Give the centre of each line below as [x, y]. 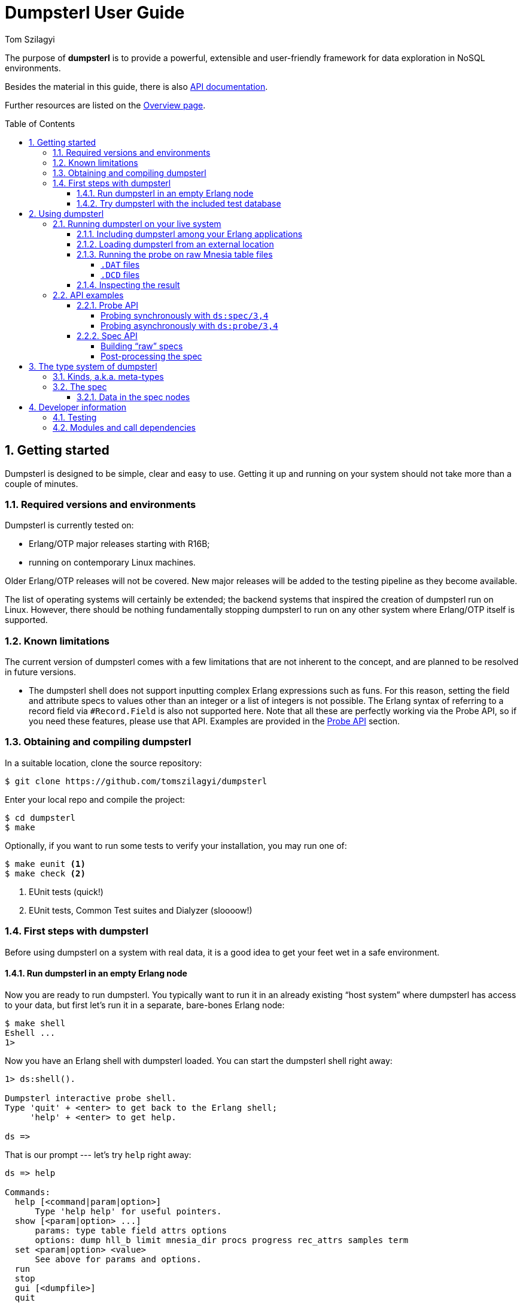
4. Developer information [78, 407]
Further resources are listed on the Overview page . [105, 105]
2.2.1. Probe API [108, 305]
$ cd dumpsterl [40, 817]
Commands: [28, 1192]
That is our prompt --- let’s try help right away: [98, 1154]
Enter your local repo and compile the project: [95, 799]
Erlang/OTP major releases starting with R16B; [119, 544]
